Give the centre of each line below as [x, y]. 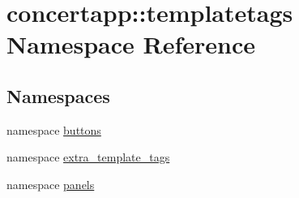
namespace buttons [54, 129]
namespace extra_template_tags [88, 157]
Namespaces [58, 95]
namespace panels [51, 184]
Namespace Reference [131, 44]
